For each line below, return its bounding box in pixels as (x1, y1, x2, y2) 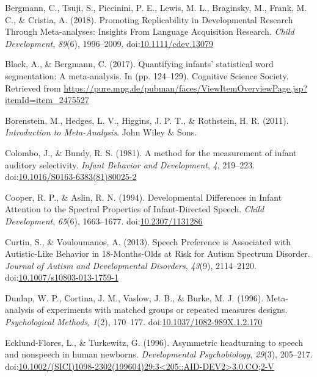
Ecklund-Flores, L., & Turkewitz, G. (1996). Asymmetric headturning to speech (5, 336, 303, 348)
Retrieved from (5, 81, 61, 94)
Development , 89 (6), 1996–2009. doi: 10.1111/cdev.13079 (5, 37, 214, 49)
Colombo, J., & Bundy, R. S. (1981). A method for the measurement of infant (5, 146, 297, 159)
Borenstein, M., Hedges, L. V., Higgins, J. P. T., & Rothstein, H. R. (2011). (5, 113, 289, 126)
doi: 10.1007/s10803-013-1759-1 (5, 271, 118, 284)
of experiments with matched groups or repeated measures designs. (37, 303, 288, 316)
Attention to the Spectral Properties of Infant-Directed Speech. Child (5, 203, 264, 215)
